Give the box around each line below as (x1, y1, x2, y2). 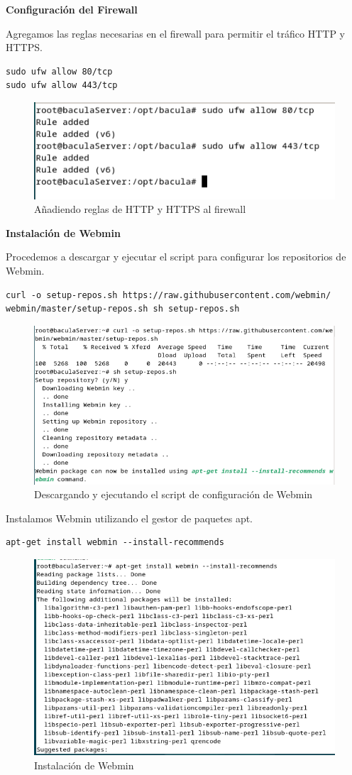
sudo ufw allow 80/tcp (6, 66, 113, 77)
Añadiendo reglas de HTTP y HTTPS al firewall (34, 202, 246, 216)
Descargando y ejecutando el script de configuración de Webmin (34, 487, 313, 502)
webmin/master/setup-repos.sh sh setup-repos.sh (6, 304, 240, 314)
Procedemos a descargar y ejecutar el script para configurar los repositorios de (6, 249, 346, 264)
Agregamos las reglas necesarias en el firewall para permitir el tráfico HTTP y (6, 26, 346, 40)
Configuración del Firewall (6, 2, 138, 16)
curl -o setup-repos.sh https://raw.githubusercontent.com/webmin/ (6, 290, 331, 300)
